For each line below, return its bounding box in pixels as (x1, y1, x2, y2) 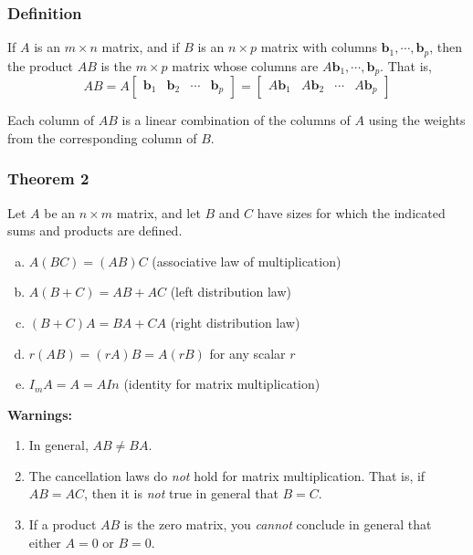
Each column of (7, 110, 95, 130)
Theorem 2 (7, 167, 89, 190)
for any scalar (209, 343, 286, 362)
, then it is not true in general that (84, 484, 279, 503)
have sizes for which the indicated (257, 203, 446, 222)
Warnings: (7, 404, 72, 424)
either (28, 532, 61, 551)
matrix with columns (260, 37, 377, 57)
